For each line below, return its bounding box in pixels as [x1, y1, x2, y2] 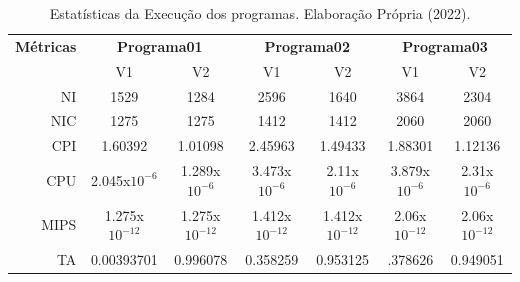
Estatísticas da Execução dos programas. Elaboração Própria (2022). [49, 3, 471, 23]
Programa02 [264, 35, 350, 56]
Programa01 [117, 35, 203, 56]
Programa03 [402, 35, 488, 56]
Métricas [15, 35, 77, 56]
